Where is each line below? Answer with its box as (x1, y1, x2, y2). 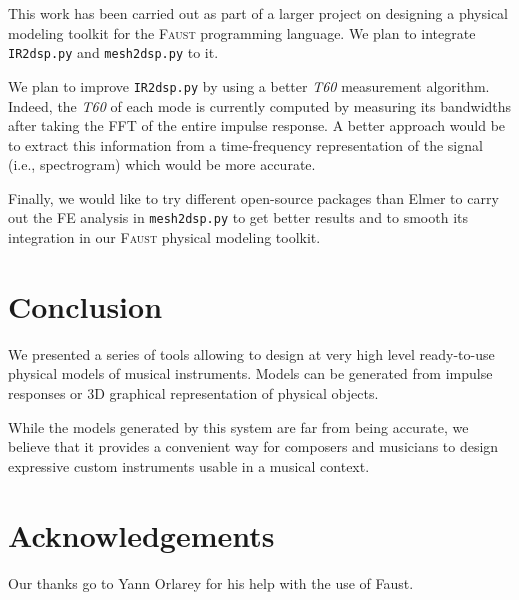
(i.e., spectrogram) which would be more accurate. (8, 154, 316, 175)
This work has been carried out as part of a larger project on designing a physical (8, 3, 508, 23)
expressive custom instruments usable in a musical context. (8, 455, 370, 476)
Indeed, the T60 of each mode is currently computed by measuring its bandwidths (8, 95, 512, 116)
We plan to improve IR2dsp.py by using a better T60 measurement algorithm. (8, 75, 490, 96)
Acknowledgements (8, 514, 275, 555)
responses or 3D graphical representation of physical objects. (8, 383, 379, 404)
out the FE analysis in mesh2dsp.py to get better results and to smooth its (8, 207, 469, 228)
